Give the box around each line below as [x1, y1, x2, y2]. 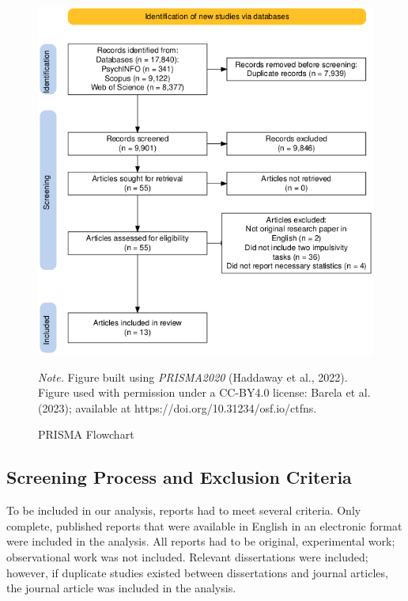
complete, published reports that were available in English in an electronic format [6, 517, 402, 534]
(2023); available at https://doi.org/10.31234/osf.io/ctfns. [38, 399, 317, 416]
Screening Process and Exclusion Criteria [6, 465, 352, 489]
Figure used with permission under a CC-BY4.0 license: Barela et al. [38, 384, 371, 401]
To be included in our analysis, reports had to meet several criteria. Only [6, 502, 361, 519]
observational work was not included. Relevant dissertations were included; [6, 549, 368, 565]
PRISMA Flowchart [38, 426, 134, 443]
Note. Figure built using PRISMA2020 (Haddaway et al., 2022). [38, 368, 348, 385]
